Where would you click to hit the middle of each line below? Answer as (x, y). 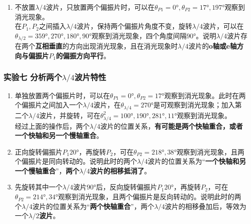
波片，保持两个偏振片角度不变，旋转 (134, 26)
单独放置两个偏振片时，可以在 (62, 95)
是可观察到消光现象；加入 (194, 105)
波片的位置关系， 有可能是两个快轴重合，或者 (171, 126)
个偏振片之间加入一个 (49, 105)
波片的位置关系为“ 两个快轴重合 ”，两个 (93, 206)
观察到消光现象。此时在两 (205, 95)
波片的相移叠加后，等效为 (206, 206)
